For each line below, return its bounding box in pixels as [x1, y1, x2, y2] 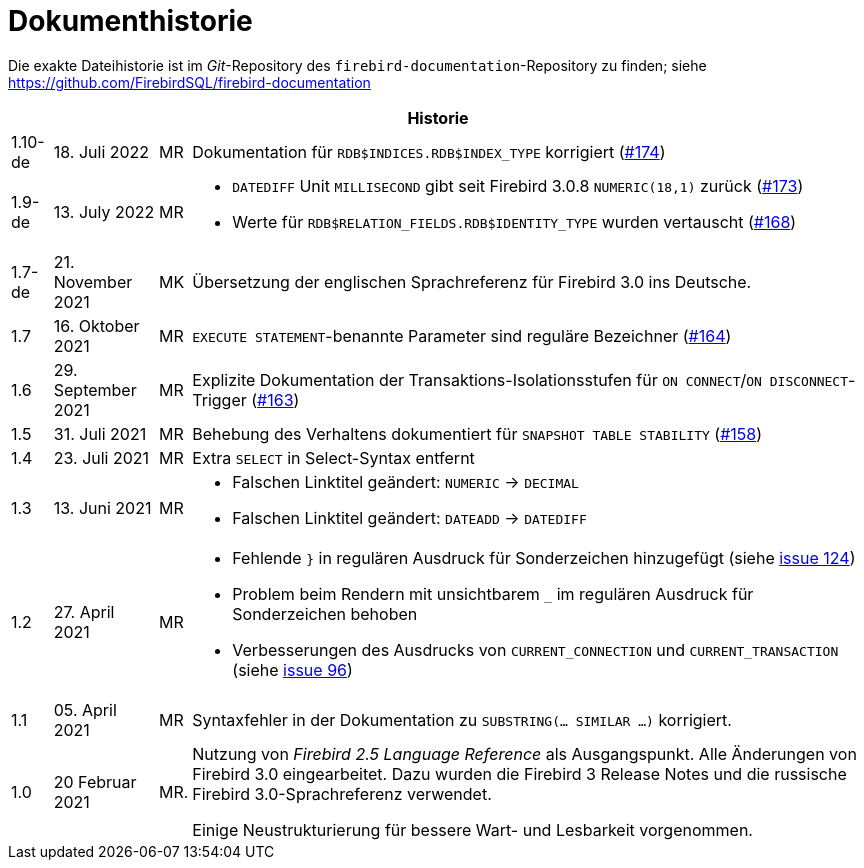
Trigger [192, 389, 247, 410]
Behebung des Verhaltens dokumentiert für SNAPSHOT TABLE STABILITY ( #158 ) [192, 423, 763, 444]
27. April [53, 601, 115, 622]
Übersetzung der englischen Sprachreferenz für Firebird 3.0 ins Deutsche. [192, 271, 752, 292]
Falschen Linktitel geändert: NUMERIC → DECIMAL [232, 471, 579, 492]
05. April [53, 699, 117, 720]
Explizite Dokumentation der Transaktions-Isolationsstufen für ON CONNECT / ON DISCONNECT [192, 369, 849, 390]
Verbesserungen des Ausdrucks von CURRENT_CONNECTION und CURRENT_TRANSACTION [232, 639, 839, 660]
